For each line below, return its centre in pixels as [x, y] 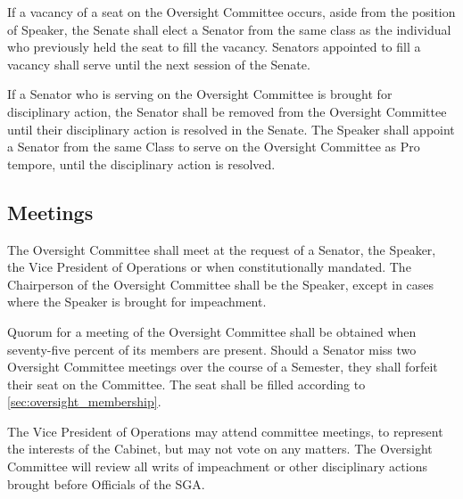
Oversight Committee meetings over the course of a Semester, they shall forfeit [223, 367]
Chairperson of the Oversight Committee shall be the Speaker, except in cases [221, 284]
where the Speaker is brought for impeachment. [137, 302]
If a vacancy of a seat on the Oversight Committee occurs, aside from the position [231, 12]
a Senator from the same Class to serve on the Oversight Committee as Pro [214, 147]
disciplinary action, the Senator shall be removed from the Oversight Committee [227, 111]
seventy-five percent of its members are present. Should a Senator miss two [212, 349]
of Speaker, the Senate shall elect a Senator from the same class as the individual [229, 29]
